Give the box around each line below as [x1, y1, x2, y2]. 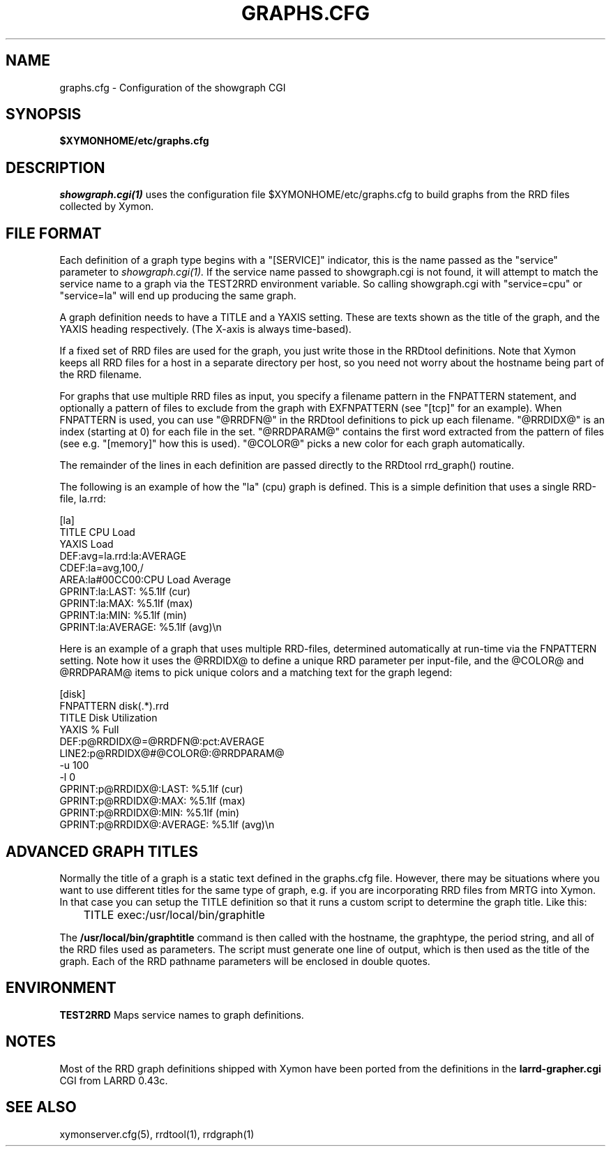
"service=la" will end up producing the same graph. [59, 290, 296, 302]
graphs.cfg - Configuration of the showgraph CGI [59, 81, 286, 93]
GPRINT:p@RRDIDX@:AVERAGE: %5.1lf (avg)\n [59, 818, 275, 831]
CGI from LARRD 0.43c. [59, 1074, 168, 1086]
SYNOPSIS [6, 105, 82, 124]
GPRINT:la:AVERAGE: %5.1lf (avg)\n [59, 621, 222, 634]
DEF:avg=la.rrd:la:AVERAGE [59, 550, 186, 562]
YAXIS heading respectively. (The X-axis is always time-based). [59, 323, 352, 336]
